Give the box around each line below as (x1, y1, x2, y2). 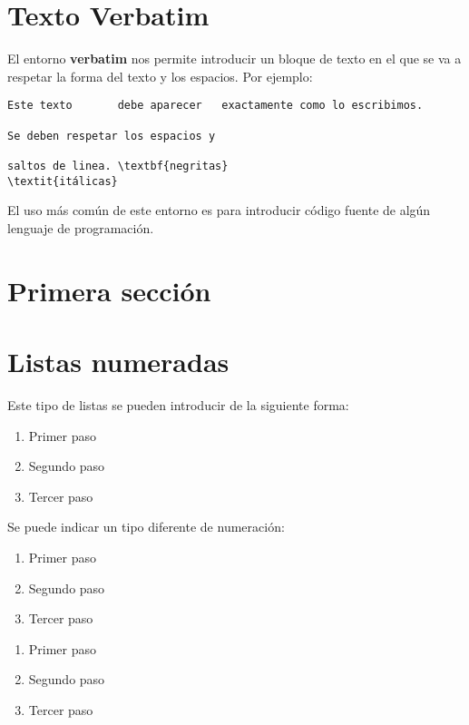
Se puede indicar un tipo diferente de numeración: (7, 517, 285, 536)
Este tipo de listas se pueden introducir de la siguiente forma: (7, 395, 349, 414)
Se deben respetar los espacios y (7, 129, 216, 142)
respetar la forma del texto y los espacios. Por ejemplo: (7, 66, 313, 85)
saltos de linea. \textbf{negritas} (7, 159, 229, 172)
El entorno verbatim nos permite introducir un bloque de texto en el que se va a (7, 49, 462, 68)
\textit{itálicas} (7, 174, 118, 188)
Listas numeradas (7, 343, 230, 379)
